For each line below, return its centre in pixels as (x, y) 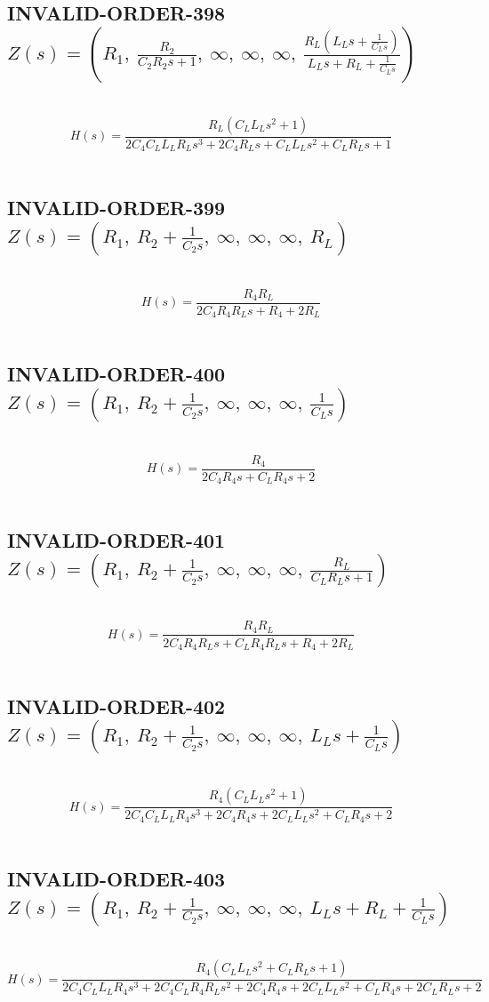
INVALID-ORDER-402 (116, 705)
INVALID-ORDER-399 (116, 208)
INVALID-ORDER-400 (116, 374)
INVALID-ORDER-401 (116, 540)
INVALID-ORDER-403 (116, 878)
